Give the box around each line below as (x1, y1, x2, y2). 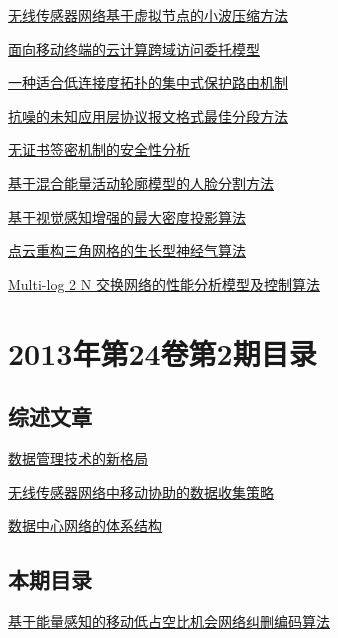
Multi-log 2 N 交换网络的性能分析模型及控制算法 (8, 273, 320, 294)
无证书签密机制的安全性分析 (8, 139, 190, 160)
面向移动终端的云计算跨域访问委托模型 (8, 38, 260, 59)
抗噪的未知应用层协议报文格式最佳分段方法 (8, 105, 288, 126)
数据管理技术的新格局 (8, 447, 148, 468)
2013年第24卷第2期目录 (8, 332, 317, 373)
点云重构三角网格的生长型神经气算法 (8, 240, 246, 261)
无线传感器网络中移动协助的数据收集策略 (8, 481, 274, 502)
